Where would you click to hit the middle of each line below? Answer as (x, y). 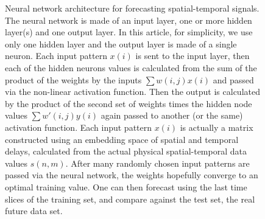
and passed (233, 79)
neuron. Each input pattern (56, 56)
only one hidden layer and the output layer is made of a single (121, 43)
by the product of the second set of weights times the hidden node (129, 103)
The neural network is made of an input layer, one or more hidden (129, 20)
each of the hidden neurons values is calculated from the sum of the (131, 67)
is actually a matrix (217, 127)
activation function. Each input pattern (79, 127)
